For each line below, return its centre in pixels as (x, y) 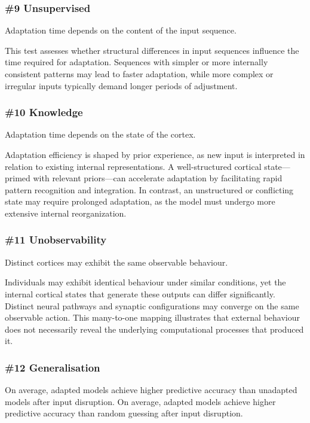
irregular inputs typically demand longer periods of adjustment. (121, 85)
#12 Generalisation (53, 367)
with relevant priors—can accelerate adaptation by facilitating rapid (158, 178)
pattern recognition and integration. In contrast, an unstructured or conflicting (149, 189)
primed (18, 178)
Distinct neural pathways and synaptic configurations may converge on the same (152, 305)
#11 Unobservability (56, 240)
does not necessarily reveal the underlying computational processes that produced (154, 329)
